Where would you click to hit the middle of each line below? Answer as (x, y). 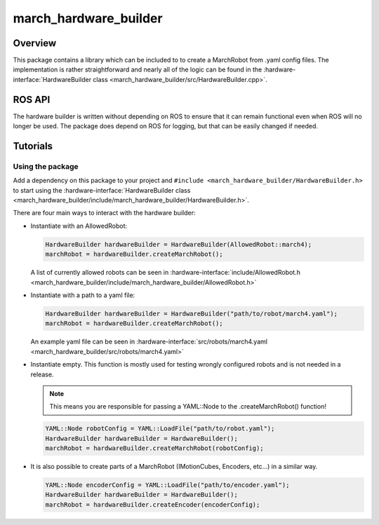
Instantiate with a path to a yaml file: (83, 295)
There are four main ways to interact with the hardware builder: (104, 213)
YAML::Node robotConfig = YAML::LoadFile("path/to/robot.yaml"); (160, 429)
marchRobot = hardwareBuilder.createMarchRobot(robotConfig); (154, 448)
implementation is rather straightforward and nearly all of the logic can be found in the (138, 69)
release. (42, 374)
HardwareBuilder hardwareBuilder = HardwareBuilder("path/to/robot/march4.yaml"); (192, 313)
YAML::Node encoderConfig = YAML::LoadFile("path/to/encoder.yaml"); (167, 485)
